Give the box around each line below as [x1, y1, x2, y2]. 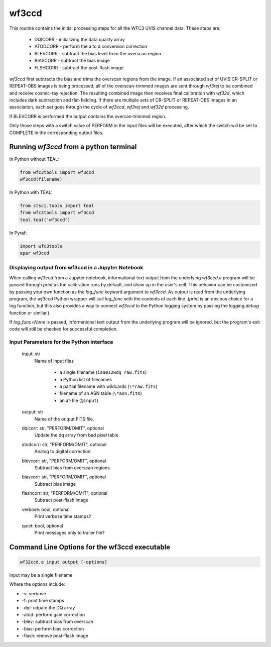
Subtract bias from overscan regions [34, 465, 110, 471]
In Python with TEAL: [9, 189, 53, 195]
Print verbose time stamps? [34, 513, 91, 519]
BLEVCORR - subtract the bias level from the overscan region [34, 50, 162, 56]
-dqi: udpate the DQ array [22, 604, 75, 610]
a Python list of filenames [59, 376, 112, 382]
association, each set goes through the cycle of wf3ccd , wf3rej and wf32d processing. [9, 104, 189, 110]
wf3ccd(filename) [20, 176, 63, 182]
